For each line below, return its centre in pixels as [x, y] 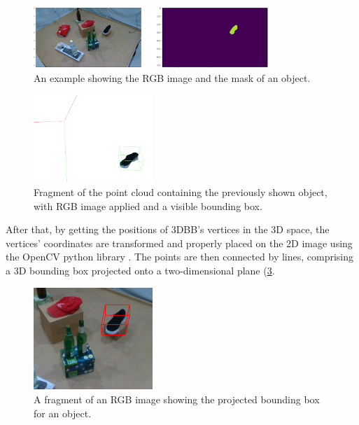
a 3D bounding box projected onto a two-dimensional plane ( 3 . [140, 271]
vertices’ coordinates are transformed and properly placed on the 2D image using [179, 243]
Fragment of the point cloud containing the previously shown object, [181, 192]
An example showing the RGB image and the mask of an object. [172, 78]
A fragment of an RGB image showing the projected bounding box [177, 399]
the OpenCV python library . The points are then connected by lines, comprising [180, 257]
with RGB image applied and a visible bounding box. [148, 205]
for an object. [63, 413]
